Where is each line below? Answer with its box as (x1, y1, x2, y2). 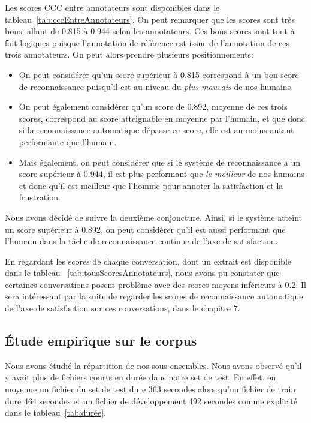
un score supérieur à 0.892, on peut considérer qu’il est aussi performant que (5, 223, 286, 235)
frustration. (19, 191, 61, 203)
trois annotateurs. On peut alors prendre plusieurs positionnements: (5, 48, 253, 61)
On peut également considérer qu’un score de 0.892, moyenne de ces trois (19, 100, 288, 113)
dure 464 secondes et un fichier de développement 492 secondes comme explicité (5, 394, 297, 407)
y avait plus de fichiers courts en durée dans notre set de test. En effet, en (5, 371, 276, 383)
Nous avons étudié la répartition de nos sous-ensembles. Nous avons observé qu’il (5, 359, 302, 371)
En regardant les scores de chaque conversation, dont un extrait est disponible (5, 254, 292, 267)
